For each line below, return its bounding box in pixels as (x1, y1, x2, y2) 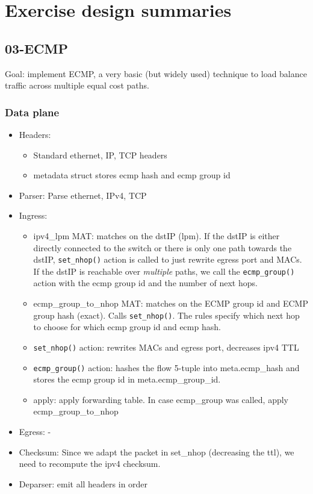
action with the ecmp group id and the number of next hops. (33, 277, 258, 289)
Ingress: (19, 209, 48, 222)
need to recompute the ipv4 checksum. (19, 457, 161, 470)
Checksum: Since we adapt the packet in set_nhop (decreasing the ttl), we (19, 445, 294, 458)
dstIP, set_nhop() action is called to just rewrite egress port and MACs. (33, 253, 302, 266)
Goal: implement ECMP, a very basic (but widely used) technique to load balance (5, 67, 307, 80)
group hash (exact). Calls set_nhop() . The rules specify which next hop (33, 308, 300, 321)
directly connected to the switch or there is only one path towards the (33, 241, 292, 254)
